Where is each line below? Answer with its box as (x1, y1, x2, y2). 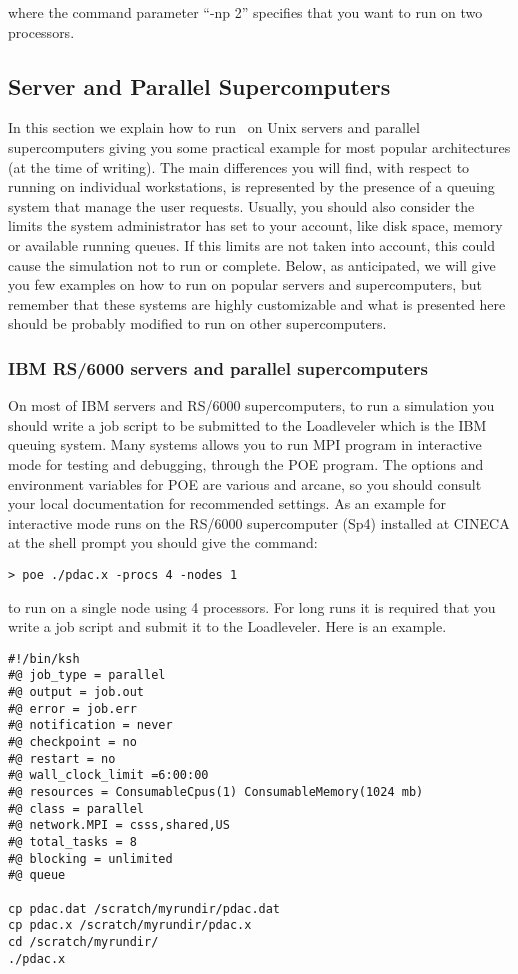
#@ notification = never (8, 718, 173, 733)
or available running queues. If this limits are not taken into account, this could (8, 234, 495, 255)
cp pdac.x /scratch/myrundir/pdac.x (8, 918, 252, 933)
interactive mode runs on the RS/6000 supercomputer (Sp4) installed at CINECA (8, 512, 510, 533)
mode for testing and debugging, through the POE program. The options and (8, 453, 484, 474)
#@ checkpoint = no (8, 735, 137, 750)
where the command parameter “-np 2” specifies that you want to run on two (8, 2, 483, 22)
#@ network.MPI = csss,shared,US (8, 818, 230, 833)
